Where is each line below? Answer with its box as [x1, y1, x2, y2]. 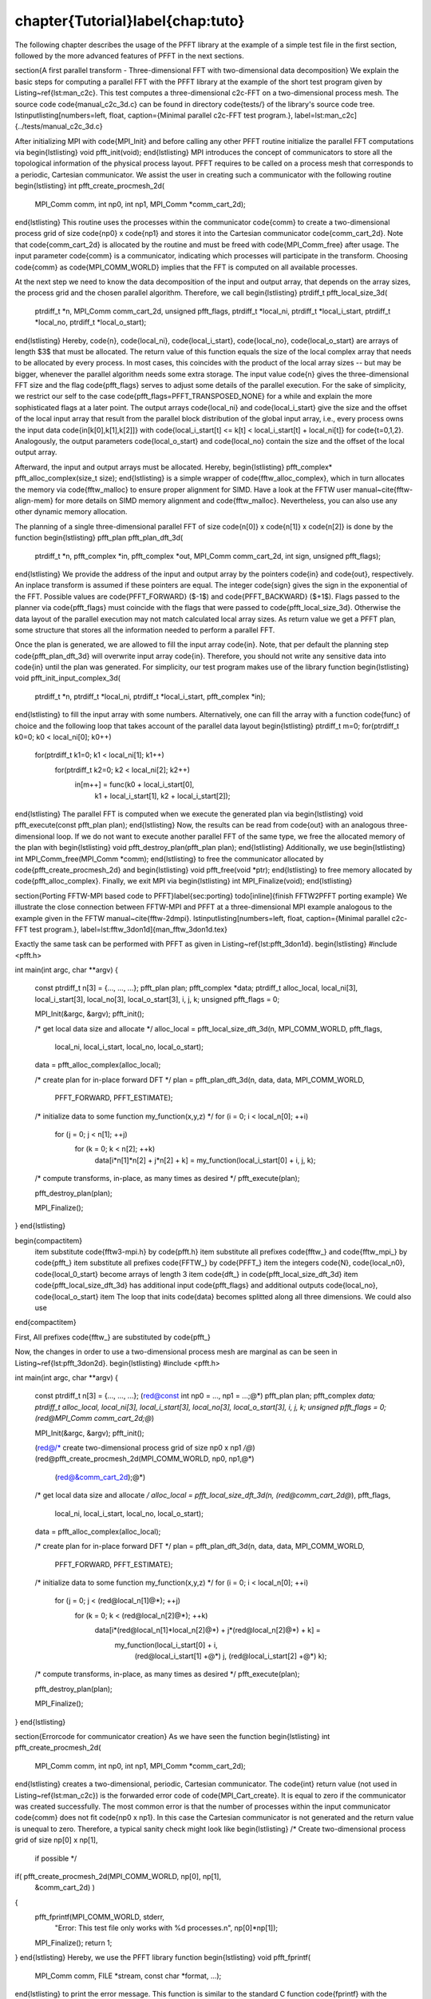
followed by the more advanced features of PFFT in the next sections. [14, 50, 244, 60]
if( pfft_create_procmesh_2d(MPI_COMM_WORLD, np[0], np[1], [14, 1871, 222, 1881]
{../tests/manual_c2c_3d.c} [14, 122, 103, 131]
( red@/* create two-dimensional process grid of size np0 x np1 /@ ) [34, 1442, 255, 1452]
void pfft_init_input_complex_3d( [14, 673, 121, 683]
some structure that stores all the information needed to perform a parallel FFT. [14, 624, 275, 635]
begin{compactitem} [14, 1235, 83, 1245]
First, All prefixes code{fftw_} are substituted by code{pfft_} [14, 1332, 211, 1342]
